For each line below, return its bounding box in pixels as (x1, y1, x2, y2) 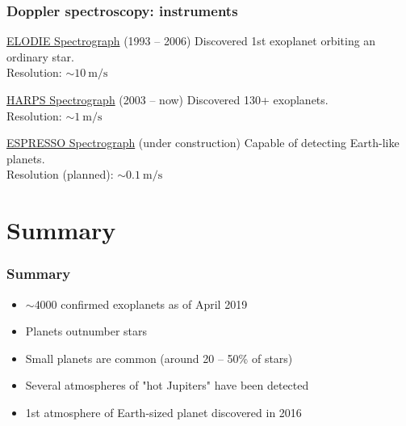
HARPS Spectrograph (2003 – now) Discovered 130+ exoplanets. (6, 91, 329, 108)
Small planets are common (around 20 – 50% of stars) (25, 349, 293, 366)
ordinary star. (6, 48, 74, 65)
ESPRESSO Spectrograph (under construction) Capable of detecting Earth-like (6, 134, 400, 151)
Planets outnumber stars (25, 323, 148, 340)
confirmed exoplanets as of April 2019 (61, 295, 248, 312)
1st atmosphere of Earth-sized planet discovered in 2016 (25, 403, 302, 420)
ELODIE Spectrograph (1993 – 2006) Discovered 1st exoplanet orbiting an (6, 32, 376, 49)
